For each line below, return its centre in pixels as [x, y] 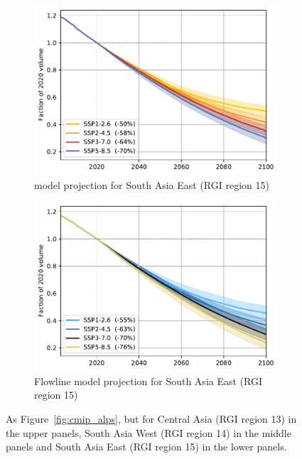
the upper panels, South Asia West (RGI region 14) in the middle [149, 432]
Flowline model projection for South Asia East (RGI [148, 380]
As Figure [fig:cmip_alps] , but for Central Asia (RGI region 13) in [151, 418]
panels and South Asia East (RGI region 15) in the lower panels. [146, 447]
